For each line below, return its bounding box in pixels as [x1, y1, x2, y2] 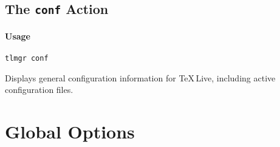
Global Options [5, 119, 135, 144]
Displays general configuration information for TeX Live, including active [5, 71, 276, 84]
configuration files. [5, 83, 73, 96]
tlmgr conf [5, 54, 49, 63]
